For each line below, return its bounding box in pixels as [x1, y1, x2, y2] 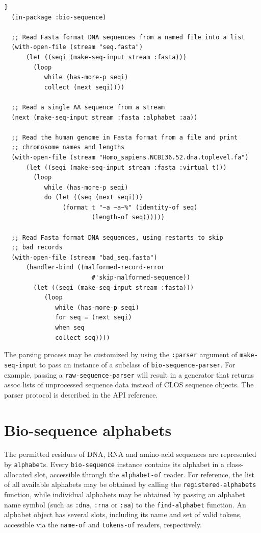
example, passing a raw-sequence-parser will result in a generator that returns [4, 369, 254, 380]
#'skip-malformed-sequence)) [91, 274, 191, 282]
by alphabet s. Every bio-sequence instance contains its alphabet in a [4, 459, 224, 470]
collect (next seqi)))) [44, 83, 125, 91]
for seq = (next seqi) [55, 314, 132, 321]
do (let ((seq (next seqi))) [44, 194, 143, 201]
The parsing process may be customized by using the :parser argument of [4, 349, 238, 360]
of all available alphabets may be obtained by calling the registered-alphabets [4, 479, 256, 490]
